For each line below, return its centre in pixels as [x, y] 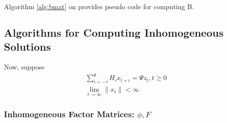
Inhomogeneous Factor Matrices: [69, 114]
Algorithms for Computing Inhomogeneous [114, 32]
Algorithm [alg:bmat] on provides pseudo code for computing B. [99, 6]
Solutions [27, 47]
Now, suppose [24, 67]
